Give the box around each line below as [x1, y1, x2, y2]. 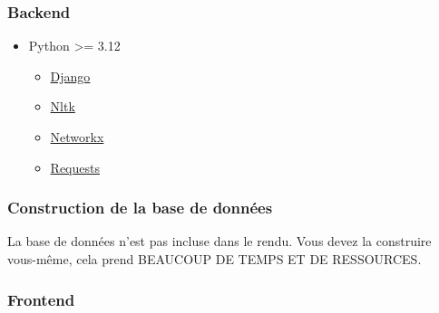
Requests [50, 157, 100, 176]
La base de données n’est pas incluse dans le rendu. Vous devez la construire [7, 232, 432, 251]
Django [50, 66, 91, 85]
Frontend [7, 288, 75, 310]
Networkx [50, 128, 104, 146]
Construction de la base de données [7, 196, 273, 219]
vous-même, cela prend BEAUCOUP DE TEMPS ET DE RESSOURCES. [7, 250, 422, 268]
